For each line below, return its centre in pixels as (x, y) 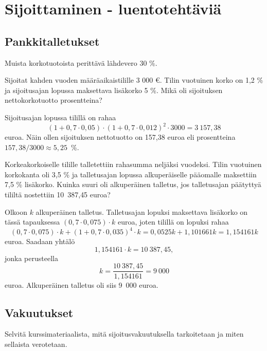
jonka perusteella (31, 258)
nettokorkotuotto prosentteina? (54, 100)
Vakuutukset (39, 312)
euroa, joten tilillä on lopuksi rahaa (173, 222)
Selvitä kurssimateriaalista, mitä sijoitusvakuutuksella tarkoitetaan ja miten (124, 334)
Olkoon (16, 211)
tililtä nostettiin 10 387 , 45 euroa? (58, 195)
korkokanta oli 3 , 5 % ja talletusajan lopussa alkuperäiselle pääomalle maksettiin (131, 174)
